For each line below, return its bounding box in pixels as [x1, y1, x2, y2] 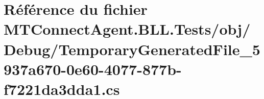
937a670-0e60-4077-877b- [4, 58, 182, 79]
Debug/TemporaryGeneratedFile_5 [4, 38, 260, 59]
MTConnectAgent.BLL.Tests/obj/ [4, 18, 251, 39]
